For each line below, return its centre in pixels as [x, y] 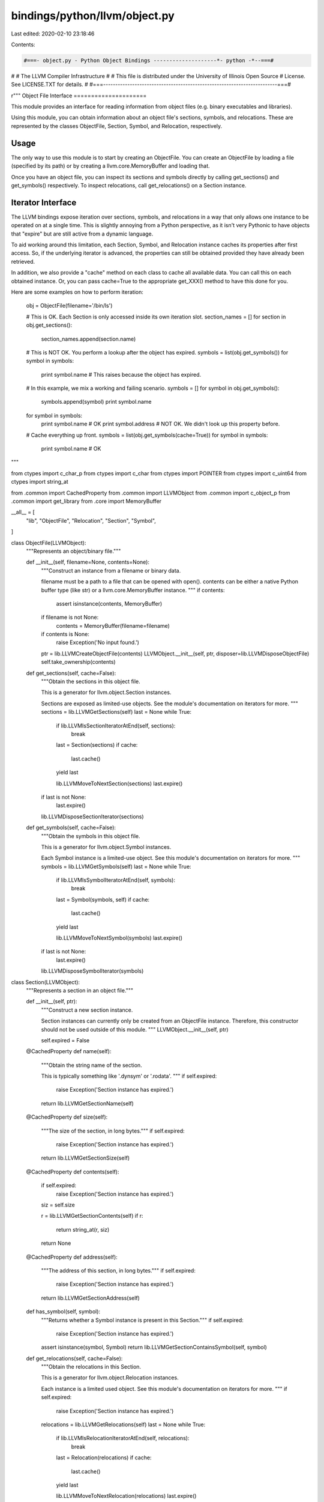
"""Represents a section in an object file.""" [80, 990]
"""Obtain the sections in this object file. [91, 681]
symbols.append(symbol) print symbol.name [96, 402]
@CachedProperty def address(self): [72, 1257]
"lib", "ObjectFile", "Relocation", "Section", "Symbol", [91, 520]
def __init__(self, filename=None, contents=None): [88, 562]
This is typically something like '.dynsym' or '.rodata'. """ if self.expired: [129, 1076]
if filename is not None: [70, 617]
